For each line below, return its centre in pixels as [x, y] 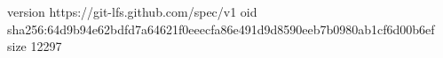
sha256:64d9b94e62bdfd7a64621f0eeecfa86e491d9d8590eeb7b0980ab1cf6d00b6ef [221, 29]
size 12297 [35, 46]
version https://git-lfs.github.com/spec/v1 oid [132, 11]
